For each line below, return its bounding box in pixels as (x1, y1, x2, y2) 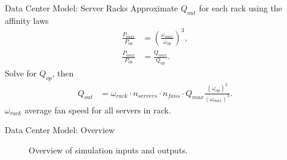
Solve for (5, 67, 37, 79)
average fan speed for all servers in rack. (24, 103, 171, 116)
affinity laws (5, 14, 49, 26)
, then (52, 67, 74, 79)
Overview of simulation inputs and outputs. (29, 143, 188, 156)
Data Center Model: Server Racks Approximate (5, 2, 178, 14)
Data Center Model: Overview (5, 124, 115, 136)
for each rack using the (199, 2, 282, 14)
